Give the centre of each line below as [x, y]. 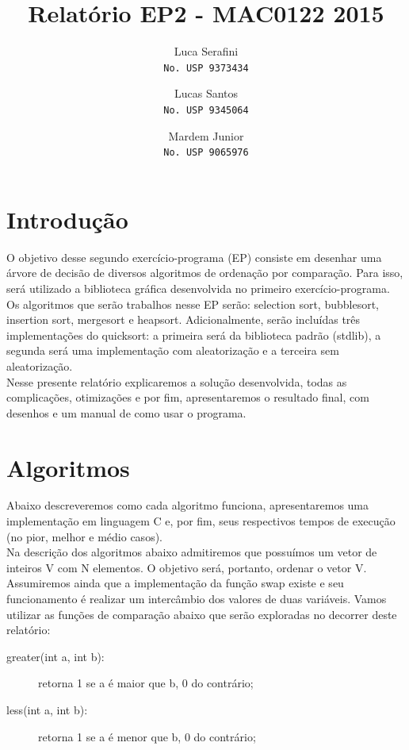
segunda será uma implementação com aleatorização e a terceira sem [173, 350]
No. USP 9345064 [206, 110]
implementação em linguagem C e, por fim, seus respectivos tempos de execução [201, 521]
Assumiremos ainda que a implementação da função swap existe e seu [175, 583]
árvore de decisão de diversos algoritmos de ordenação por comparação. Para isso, [205, 273]
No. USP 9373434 [206, 68]
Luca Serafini [206, 51]
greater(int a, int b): [55, 656]
